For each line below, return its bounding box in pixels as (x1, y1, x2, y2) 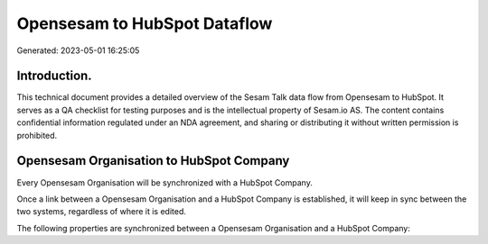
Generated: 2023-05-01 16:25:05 (16, 45, 140, 56)
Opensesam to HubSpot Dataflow (16, 14, 273, 33)
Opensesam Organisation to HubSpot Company (16, 153, 290, 168)
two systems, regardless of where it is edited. (16, 206, 187, 217)
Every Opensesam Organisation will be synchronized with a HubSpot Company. (16, 176, 314, 188)
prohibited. (16, 130, 58, 140)
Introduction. (16, 68, 92, 84)
